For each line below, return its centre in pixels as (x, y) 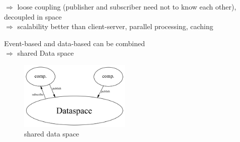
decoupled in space (33, 16)
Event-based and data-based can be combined (74, 43)
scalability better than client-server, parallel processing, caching (115, 26)
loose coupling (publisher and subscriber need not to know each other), (127, 7)
